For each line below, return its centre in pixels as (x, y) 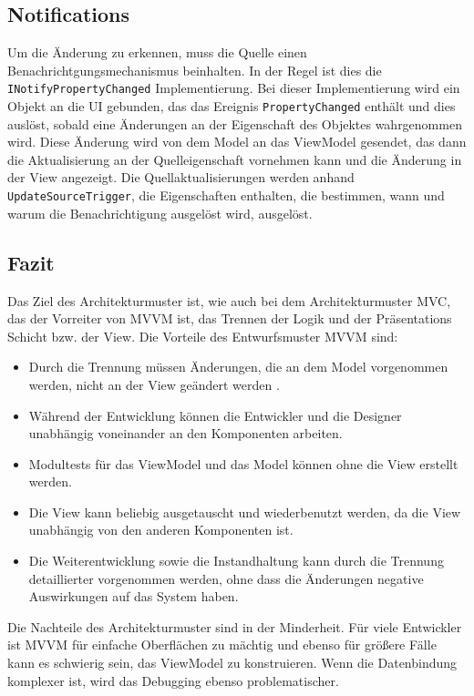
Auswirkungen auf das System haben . (134, 596)
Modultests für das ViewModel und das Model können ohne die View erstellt (243, 463)
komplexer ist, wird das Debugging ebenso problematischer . (173, 680)
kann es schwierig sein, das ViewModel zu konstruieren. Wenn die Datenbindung (232, 663)
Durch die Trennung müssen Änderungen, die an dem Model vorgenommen (238, 367)
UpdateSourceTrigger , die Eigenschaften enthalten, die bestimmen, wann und (226, 195)
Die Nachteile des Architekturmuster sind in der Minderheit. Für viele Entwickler (235, 626)
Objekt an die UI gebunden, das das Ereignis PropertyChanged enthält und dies (232, 106)
